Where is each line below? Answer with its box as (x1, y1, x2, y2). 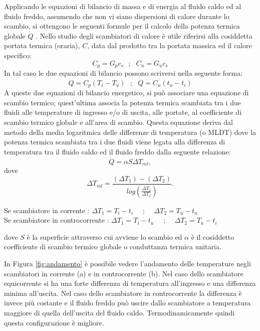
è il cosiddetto (191, 231, 234, 242)
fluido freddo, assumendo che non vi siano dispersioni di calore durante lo (4, 11, 229, 21)
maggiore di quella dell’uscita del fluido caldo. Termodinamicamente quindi (4, 307, 235, 317)
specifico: (4, 50, 32, 60)
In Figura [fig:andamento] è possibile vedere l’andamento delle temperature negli (4, 258, 251, 268)
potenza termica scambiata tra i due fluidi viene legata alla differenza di (4, 136, 225, 147)
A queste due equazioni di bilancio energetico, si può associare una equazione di (4, 87, 249, 98)
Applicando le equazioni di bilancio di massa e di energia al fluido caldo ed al (4, 1, 241, 11)
